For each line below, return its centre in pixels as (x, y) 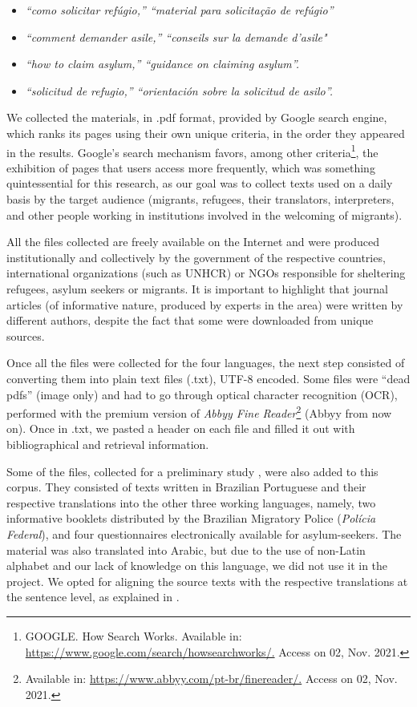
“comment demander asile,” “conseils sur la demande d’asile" (176, 36)
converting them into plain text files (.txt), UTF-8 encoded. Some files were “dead (208, 378)
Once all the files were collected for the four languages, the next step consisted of (206, 363)
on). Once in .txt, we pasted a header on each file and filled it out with (181, 428)
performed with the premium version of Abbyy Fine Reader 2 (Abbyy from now (199, 412)
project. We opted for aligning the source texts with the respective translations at (207, 581)
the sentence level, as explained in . (93, 597)
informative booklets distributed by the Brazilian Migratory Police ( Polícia (191, 518)
